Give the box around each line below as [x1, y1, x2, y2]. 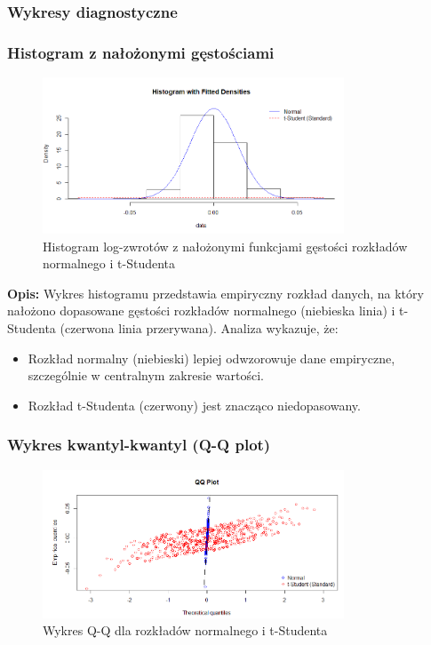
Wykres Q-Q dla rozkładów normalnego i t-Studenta [43, 621, 328, 640]
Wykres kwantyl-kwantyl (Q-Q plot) [7, 434, 271, 456]
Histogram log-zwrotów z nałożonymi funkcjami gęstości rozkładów [43, 236, 408, 255]
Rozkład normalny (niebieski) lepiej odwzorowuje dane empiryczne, [28, 348, 395, 367]
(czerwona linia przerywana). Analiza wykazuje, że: [60, 318, 339, 337]
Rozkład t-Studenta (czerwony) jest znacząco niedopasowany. [28, 395, 361, 414]
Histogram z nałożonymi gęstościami [7, 41, 275, 63]
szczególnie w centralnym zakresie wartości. [28, 366, 264, 385]
